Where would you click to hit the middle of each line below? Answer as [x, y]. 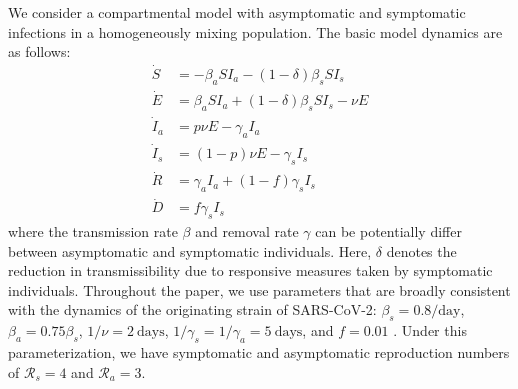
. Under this [430, 330]
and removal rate [247, 231]
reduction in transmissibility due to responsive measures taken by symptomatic [250, 270]
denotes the [421, 250]
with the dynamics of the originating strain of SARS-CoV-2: [192, 309]
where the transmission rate [93, 231]
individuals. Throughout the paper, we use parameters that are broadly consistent [259, 289]
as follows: [39, 51]
